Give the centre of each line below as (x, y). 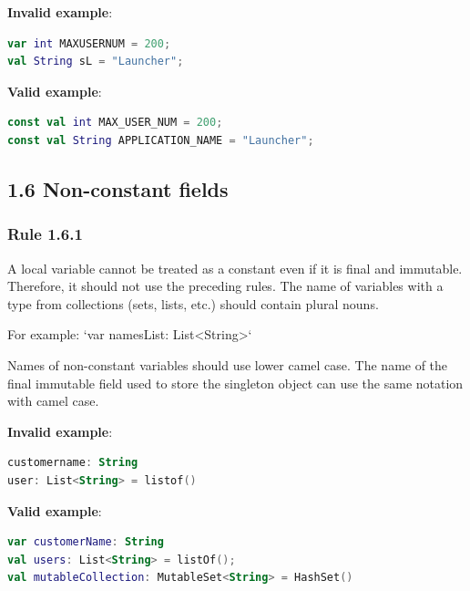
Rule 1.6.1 (45, 234)
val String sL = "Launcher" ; (96, 62)
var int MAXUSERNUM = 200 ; (89, 43)
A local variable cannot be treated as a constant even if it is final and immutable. (235, 268)
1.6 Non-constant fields (118, 188)
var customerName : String (86, 542)
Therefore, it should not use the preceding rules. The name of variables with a (225, 286)
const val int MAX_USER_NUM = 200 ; (115, 123)
